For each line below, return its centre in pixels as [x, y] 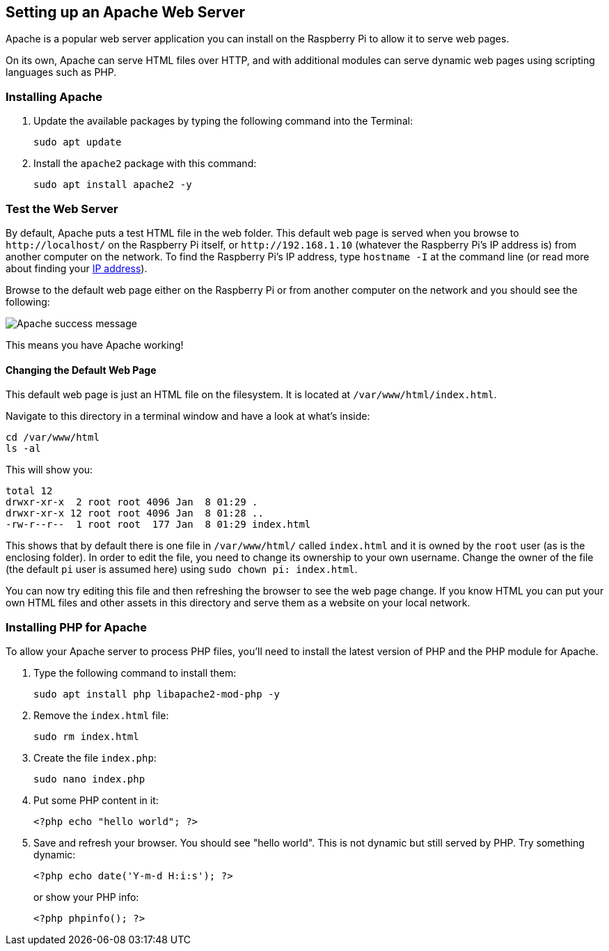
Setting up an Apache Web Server [126, 12]
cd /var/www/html [53, 438]
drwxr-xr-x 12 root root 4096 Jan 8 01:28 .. [135, 513]
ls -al [23, 449]
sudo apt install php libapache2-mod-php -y [157, 694]
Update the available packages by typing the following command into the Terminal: [223, 121]
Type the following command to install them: [135, 673]
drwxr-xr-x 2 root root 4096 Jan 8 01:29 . [132, 502]
